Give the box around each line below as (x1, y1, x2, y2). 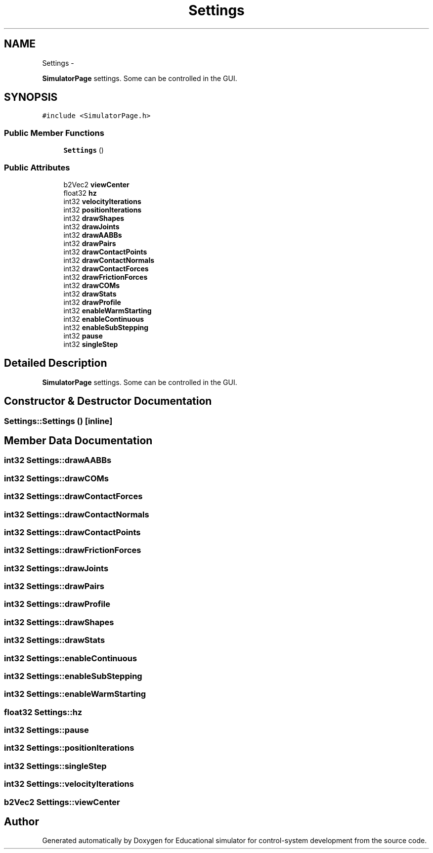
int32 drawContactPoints (63, 247, 147, 256)
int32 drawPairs (63, 239, 116, 248)
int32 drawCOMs (63, 281, 120, 290)
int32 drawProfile (63, 298, 121, 306)
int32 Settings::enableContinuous (4, 653, 137, 663)
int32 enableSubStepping (63, 323, 149, 332)
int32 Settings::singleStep (4, 761, 107, 771)
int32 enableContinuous (63, 314, 144, 323)
